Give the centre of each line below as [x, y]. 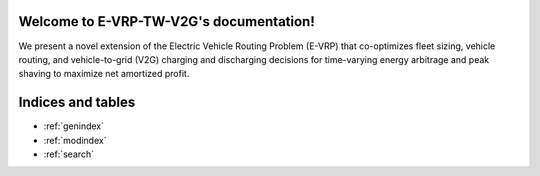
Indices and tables [77, 102]
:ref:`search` [69, 154]
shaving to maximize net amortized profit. [104, 74]
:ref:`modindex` [75, 140]
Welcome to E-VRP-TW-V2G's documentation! [166, 21]
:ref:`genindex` [74, 126]
